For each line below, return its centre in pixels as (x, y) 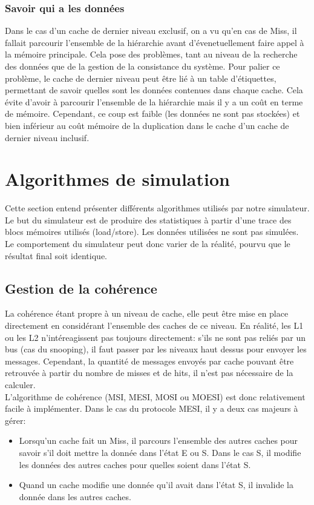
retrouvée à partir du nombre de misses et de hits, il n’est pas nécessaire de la (149, 373)
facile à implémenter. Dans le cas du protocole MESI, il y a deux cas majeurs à (152, 408)
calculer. (20, 385)
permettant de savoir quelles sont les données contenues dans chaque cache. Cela (154, 90)
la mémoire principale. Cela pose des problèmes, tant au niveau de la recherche (151, 54)
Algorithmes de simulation (117, 179)
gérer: (15, 420)
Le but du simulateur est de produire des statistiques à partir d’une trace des (148, 219)
